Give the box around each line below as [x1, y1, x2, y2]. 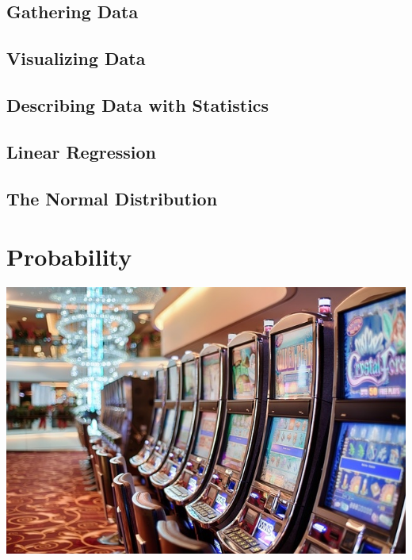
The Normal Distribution [6, 186, 218, 210]
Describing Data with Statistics [6, 92, 269, 117]
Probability [6, 240, 132, 273]
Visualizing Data [6, 46, 146, 71]
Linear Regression [6, 139, 156, 163]
